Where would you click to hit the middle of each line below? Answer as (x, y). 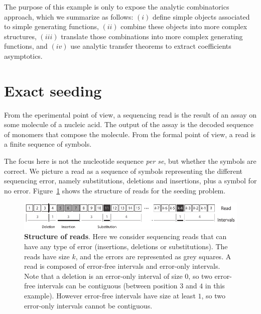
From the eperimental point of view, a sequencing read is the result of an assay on (130, 114)
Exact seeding (53, 90)
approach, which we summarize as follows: (69, 16)
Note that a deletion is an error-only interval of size (103, 276)
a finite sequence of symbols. (48, 144)
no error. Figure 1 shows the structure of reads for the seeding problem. (115, 190)
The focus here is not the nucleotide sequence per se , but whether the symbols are (130, 161)
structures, (20, 36)
